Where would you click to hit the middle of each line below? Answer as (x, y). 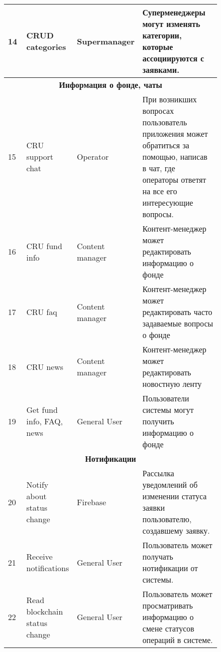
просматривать (168, 605)
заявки (154, 507)
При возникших (170, 99)
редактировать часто (177, 312)
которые (158, 47)
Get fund (42, 410)
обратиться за (166, 145)
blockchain (45, 611)
